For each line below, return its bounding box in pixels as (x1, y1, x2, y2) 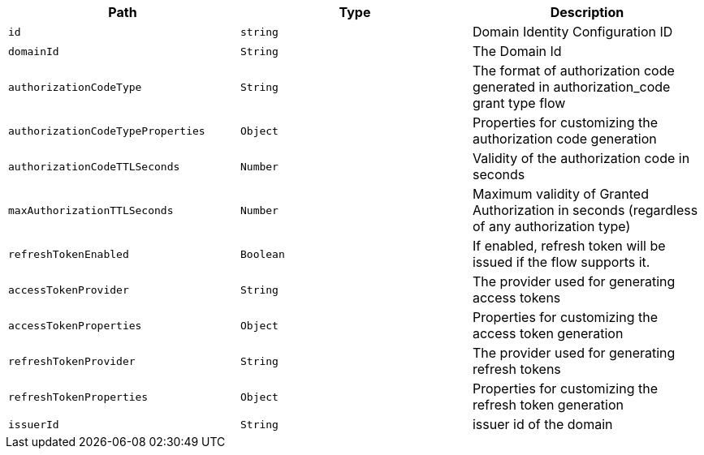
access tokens (472, 290, 561, 306)
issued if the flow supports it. (472, 254, 650, 270)
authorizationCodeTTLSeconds (8, 160, 180, 173)
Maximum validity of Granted (472, 186, 649, 202)
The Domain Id (472, 43, 562, 59)
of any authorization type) (472, 218, 631, 234)
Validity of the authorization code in (472, 150, 690, 166)
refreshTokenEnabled (8, 247, 129, 260)
